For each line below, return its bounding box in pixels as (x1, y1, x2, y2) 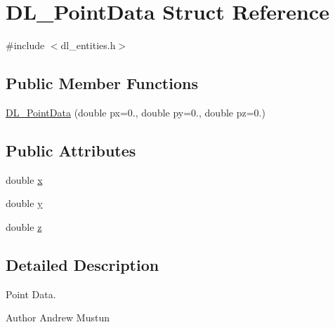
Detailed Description (6, 253, 159, 275)
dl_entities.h (60, 38, 116, 53)
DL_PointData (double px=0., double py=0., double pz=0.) (6, 105, 265, 119)
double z (6, 219, 42, 234)
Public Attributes (6, 139, 136, 161)
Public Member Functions (6, 72, 198, 94)
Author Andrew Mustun (6, 310, 110, 325)
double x (6, 172, 43, 187)
